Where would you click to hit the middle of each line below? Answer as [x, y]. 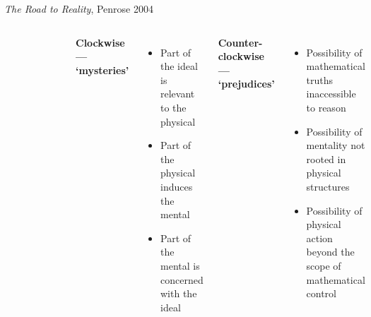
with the [179, 293]
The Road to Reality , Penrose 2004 [79, 8]
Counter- [240, 42]
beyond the [330, 252]
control [321, 293]
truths [320, 79]
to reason [326, 107]
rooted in [326, 158]
